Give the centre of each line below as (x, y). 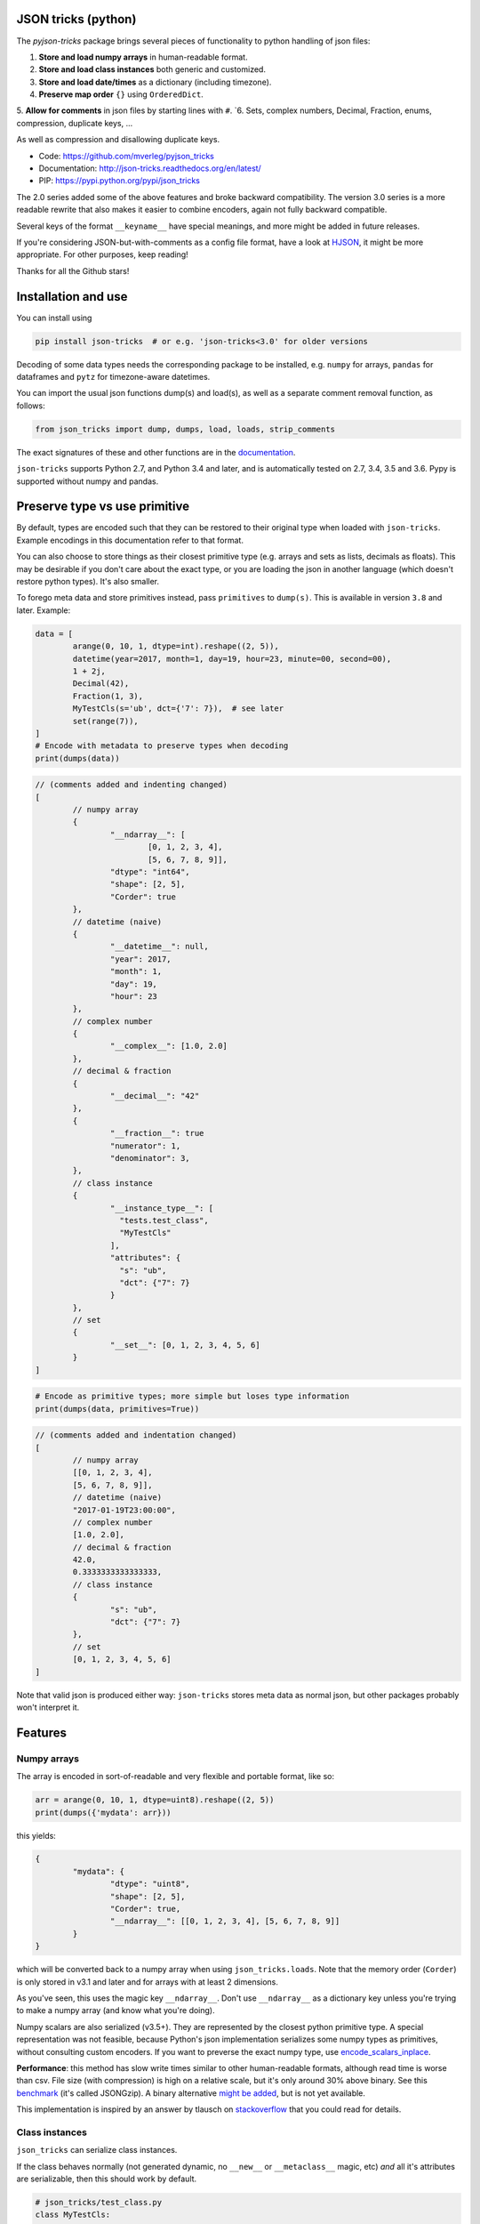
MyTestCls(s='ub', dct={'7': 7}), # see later (178, 709)
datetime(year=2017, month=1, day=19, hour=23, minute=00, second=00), (232, 659)
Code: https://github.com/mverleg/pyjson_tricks (127, 156)
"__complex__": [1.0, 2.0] (169, 1046)
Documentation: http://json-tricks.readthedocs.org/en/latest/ (150, 168)
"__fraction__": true (157, 1133)
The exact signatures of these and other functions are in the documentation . (156, 452)
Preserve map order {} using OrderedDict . (121, 94)
